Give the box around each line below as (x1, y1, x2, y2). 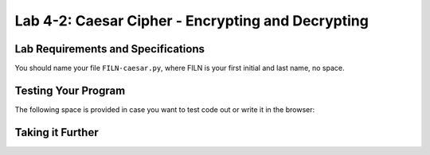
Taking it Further (14, 126, 99, 139)
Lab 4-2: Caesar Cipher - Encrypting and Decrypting (14, 12, 369, 29)
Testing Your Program (14, 83, 126, 97)
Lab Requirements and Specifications (14, 42, 205, 56)
